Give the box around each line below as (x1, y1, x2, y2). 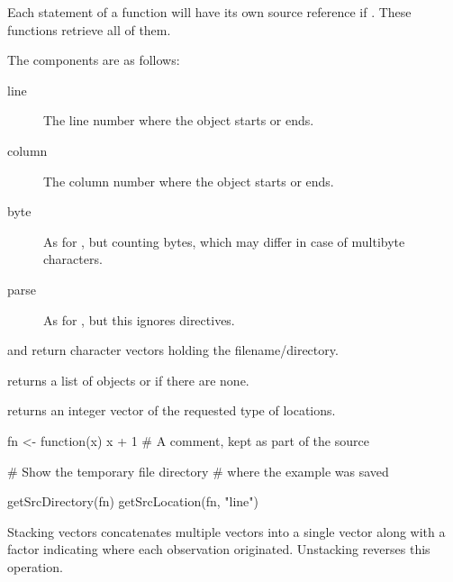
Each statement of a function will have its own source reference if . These (7, 3, 412, 21)
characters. (43, 250, 103, 268)
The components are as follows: (7, 50, 180, 69)
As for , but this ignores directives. (43, 310, 235, 329)
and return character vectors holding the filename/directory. (7, 341, 339, 359)
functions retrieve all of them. (7, 20, 171, 39)
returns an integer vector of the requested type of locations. (7, 401, 336, 420)
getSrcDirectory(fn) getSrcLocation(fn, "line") (7, 492, 259, 511)
